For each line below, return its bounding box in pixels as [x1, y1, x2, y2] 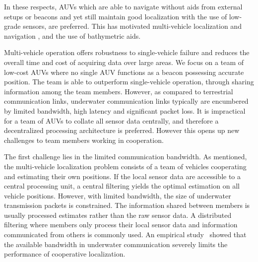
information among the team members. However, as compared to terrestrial [4, 86, 233, 96]
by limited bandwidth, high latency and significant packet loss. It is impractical [4, 105, 246, 116]
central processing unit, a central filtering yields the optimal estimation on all [4, 181, 240, 191]
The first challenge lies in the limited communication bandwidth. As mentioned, [4, 151, 247, 162]
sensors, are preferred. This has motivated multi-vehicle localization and [23, 21, 242, 31]
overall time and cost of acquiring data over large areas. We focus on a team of [4, 57, 244, 67]
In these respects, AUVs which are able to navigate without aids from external [4, 1, 243, 11]
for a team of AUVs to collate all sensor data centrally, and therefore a [4, 115, 219, 126]
